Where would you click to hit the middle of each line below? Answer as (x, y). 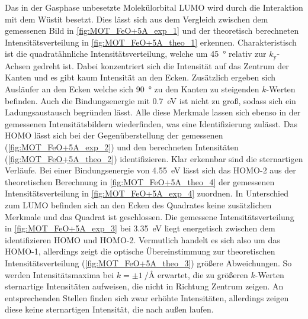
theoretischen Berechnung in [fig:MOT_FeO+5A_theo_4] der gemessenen (140, 181)
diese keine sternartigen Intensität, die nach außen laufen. (109, 309)
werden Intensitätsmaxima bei (60, 274)
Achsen (18, 65)
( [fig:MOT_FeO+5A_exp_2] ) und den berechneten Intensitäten (122, 146)
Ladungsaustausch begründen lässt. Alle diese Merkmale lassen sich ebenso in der (153, 112)
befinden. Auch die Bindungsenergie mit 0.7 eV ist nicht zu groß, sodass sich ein (150, 100)
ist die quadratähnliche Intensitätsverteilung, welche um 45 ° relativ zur (136, 54)
